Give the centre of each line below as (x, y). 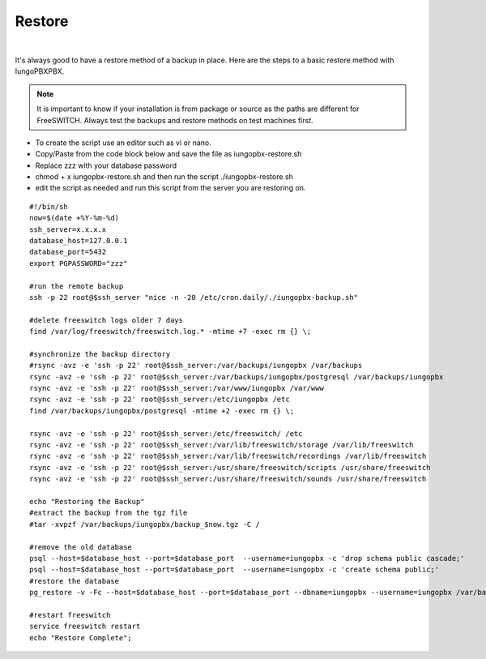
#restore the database (75, 581)
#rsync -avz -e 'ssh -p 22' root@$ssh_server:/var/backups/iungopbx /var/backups (196, 366)
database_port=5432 (68, 252)
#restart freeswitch (70, 615)
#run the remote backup (77, 286)
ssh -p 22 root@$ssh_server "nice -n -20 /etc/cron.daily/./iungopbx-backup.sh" (194, 297)
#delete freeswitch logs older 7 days (107, 320)
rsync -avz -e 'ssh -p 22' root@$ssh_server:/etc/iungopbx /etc (160, 400)
